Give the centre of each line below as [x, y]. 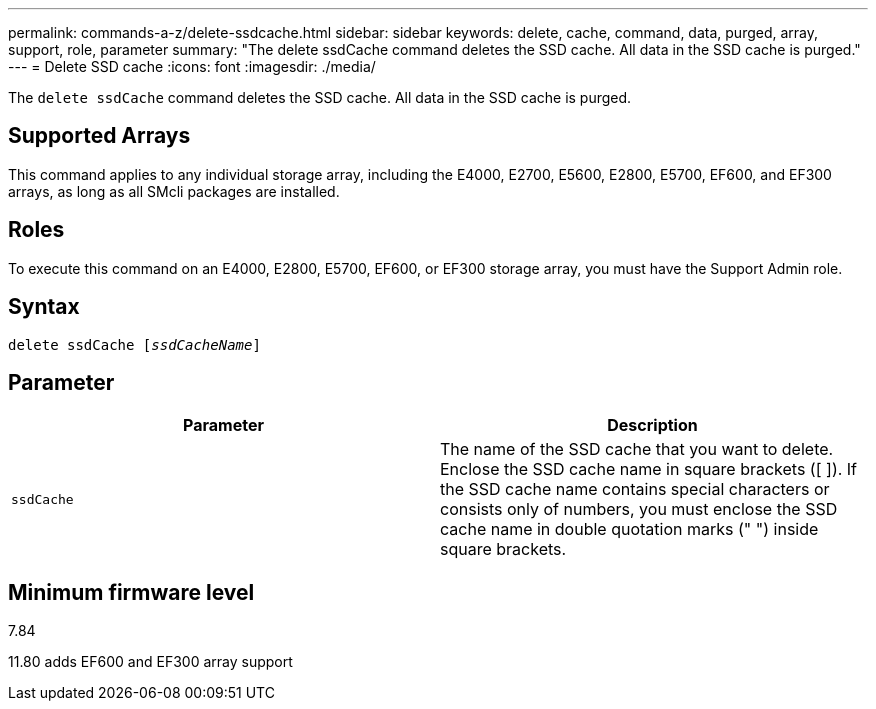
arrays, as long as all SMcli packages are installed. [174, 191]
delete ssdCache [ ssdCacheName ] [134, 344]
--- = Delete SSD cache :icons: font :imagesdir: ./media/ [192, 66]
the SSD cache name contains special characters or [635, 489]
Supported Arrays [99, 136]
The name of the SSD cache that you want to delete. [637, 449]
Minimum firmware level [131, 592]
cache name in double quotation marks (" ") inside [629, 529]
